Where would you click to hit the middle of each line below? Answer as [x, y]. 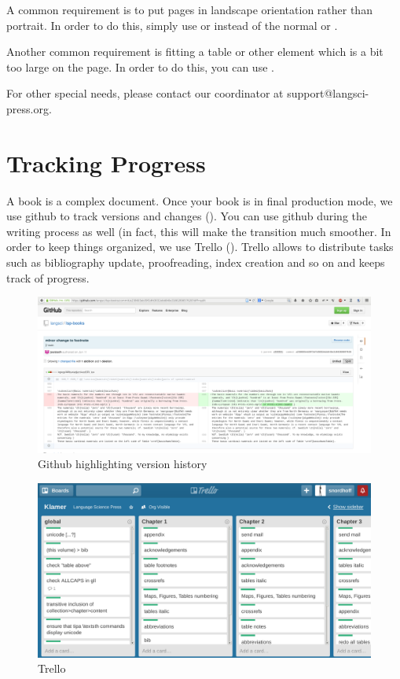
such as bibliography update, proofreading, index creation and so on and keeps [196, 262]
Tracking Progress [106, 162]
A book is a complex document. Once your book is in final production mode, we [200, 200]
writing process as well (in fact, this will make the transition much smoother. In [199, 231]
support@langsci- [328, 93]
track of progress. [48, 277]
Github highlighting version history [123, 464]
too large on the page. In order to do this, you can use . [140, 66]
